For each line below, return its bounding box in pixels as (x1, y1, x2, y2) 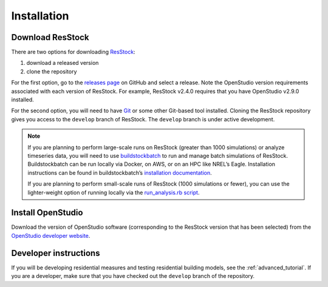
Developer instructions (11, 248, 100, 258)
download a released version (26, 59, 99, 67)
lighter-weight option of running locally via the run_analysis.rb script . (27, 189, 200, 196)
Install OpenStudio (11, 208, 83, 218)
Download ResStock (11, 32, 89, 42)
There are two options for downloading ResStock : (11, 49, 136, 56)
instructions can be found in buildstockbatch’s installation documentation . (27, 169, 212, 176)
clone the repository (26, 67, 77, 75)
